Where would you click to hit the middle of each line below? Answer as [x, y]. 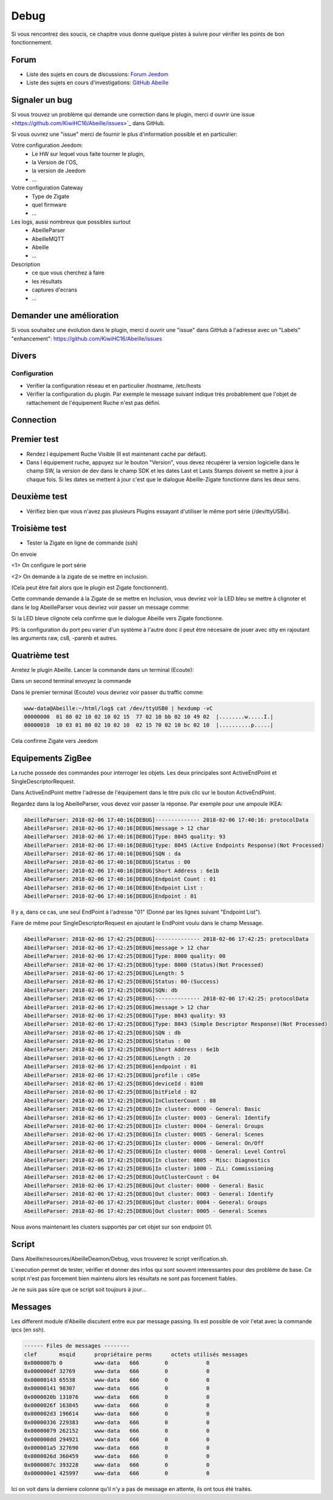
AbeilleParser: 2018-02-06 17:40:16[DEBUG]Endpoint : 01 [110, 896]
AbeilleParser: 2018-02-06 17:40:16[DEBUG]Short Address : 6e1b [122, 870]
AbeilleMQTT [48, 239]
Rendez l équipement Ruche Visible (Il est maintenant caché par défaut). [117, 454]
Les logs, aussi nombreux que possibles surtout [71, 222]
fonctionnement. [32, 42]
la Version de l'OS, [55, 162]
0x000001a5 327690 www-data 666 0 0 [117, 1447]
